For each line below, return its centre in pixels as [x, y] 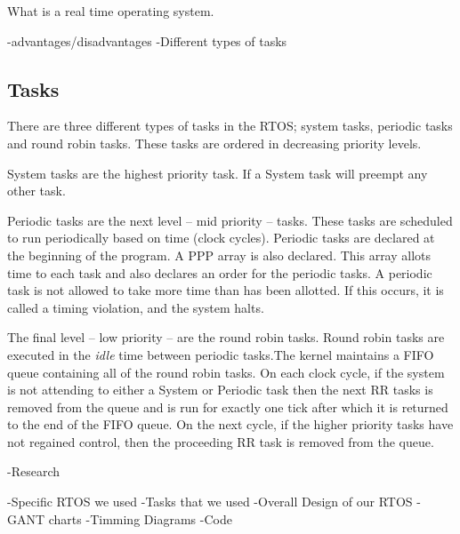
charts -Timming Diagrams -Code [140, 518]
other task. [36, 191]
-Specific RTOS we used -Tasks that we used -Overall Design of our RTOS [210, 502]
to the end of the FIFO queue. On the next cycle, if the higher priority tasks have [230, 424]
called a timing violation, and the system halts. [136, 307]
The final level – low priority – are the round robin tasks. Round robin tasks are [226, 337]
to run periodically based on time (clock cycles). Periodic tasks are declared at [221, 238]
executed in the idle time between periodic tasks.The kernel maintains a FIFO [221, 354]
